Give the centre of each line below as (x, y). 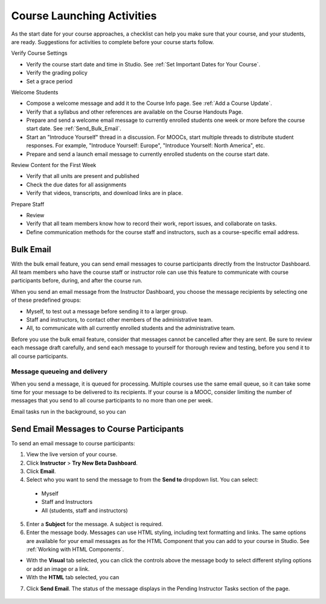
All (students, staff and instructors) (85, 510)
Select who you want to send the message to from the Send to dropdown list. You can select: (142, 480)
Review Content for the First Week (54, 165)
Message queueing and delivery (59, 372)
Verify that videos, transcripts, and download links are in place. (105, 193)
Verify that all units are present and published (83, 176)
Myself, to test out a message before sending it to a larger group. (107, 311)
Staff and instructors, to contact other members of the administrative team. (120, 319)
